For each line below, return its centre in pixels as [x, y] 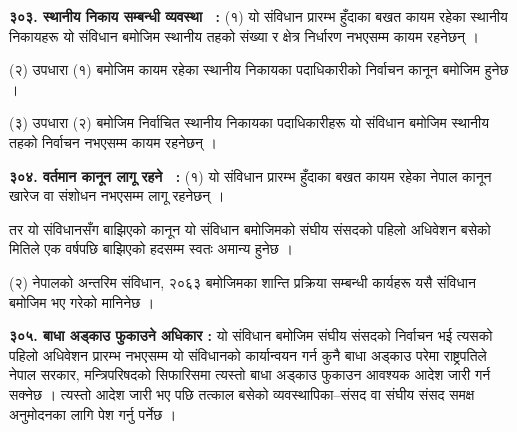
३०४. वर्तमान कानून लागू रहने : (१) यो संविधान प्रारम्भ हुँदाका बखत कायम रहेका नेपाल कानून [250, 175]
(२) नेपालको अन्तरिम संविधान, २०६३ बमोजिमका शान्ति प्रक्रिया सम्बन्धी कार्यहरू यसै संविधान [242, 281]
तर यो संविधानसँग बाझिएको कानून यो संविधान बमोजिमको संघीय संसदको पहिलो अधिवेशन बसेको [250, 228]
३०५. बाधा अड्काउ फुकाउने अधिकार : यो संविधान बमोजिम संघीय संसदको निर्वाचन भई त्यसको [251, 335]
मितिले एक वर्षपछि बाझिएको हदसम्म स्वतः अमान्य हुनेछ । [151, 248]
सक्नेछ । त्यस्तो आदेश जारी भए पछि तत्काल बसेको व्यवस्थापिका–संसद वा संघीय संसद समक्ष [242, 393]
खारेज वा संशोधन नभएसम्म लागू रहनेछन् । [117, 195]
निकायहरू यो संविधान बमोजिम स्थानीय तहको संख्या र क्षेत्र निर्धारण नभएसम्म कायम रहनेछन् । [244, 35]
